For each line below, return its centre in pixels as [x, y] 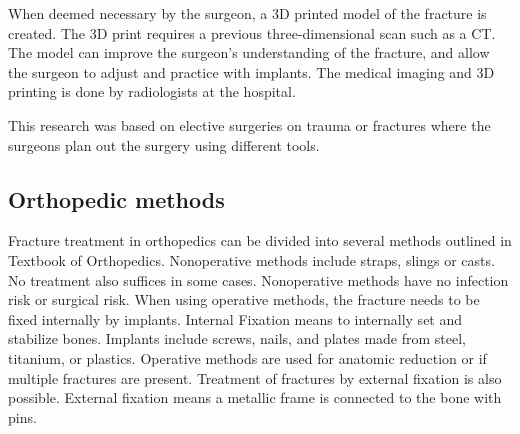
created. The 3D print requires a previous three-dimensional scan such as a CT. [252, 32]
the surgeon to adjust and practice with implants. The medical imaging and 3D [251, 71]
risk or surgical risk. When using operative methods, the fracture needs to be [244, 299]
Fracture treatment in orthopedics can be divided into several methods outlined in [260, 240]
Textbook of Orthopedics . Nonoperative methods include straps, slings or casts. [251, 259]
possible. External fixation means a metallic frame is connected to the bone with [255, 397]
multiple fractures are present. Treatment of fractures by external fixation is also [255, 377]
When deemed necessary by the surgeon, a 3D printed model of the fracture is [247, 13]
